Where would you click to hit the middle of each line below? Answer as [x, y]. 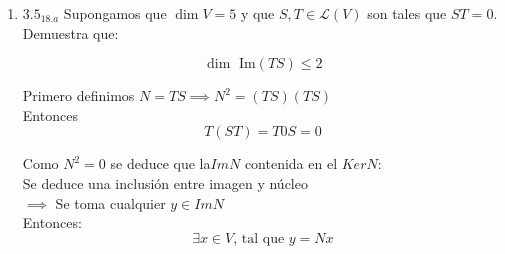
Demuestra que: [70, 32]
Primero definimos [78, 95]
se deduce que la [160, 163]
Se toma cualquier [110, 202]
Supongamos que [115, 13]
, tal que [259, 238]
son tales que [407, 13]
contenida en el [291, 163]
